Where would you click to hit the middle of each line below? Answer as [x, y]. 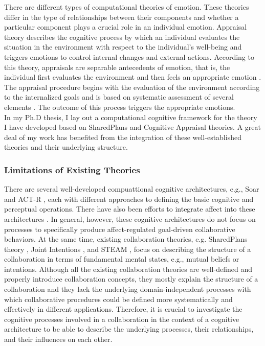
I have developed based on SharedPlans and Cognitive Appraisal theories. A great [132, 127]
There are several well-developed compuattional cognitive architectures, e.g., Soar [132, 189]
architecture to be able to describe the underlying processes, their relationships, [129, 329]
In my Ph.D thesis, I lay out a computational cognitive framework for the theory [131, 117]
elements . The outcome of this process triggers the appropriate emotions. [120, 107]
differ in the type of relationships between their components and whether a [122, 17]
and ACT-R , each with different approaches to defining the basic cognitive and [129, 199]
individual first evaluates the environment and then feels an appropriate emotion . [133, 77]
